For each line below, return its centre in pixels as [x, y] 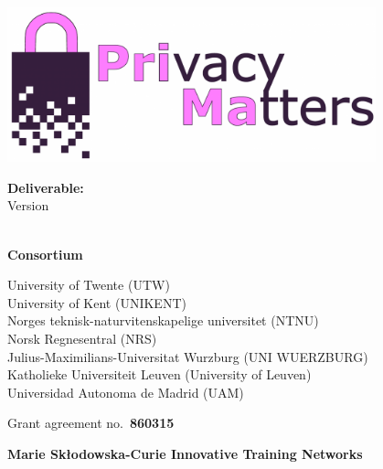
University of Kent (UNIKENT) [97, 302]
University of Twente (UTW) [89, 285]
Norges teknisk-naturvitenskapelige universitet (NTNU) [163, 320]
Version [28, 205]
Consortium [45, 254]
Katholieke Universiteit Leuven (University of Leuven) [160, 374]
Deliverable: [46, 187]
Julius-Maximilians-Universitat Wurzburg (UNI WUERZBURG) [188, 356]
